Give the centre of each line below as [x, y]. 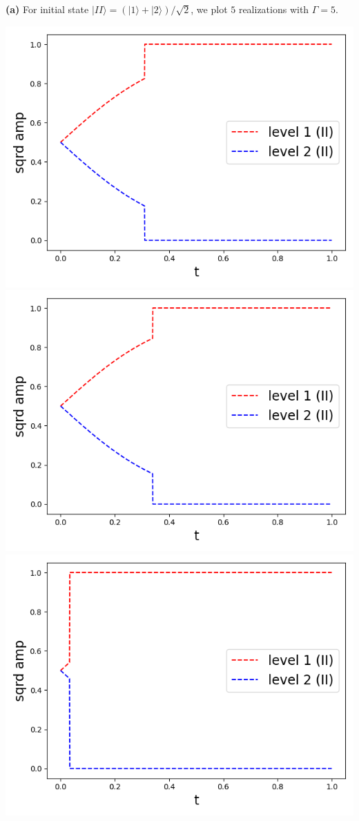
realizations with [274, 9]
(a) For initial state [47, 9]
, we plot [209, 9]
